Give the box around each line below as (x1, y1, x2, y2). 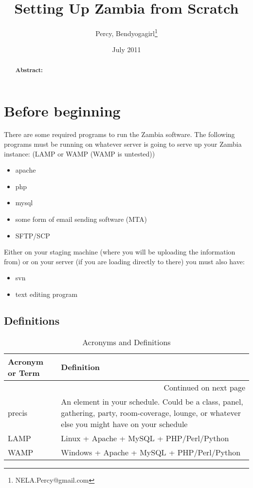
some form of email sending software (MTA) (15, 214, 147, 224)
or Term (8, 367, 40, 378)
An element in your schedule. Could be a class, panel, (61, 395, 243, 407)
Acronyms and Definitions (82, 336, 171, 348)
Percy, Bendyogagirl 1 (95, 27, 158, 38)
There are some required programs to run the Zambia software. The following (4, 129, 235, 139)
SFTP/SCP (15, 230, 50, 240)
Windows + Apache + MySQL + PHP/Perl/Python (61, 446, 241, 458)
